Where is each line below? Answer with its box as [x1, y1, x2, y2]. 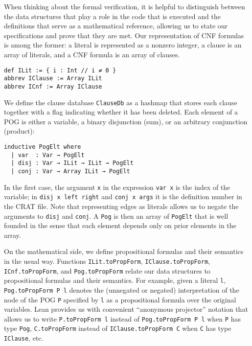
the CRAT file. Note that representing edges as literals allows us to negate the [4, 201, 239, 211]
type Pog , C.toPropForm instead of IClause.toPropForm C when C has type [4, 323, 231, 333]
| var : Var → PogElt [11, 151, 85, 159]
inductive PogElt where [4, 143, 81, 150]
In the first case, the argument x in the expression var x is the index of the [4, 182, 230, 192]
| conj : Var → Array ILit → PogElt [11, 167, 130, 175]
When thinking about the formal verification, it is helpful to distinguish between [4, 1, 245, 11]
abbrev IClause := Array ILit [4, 75, 102, 82]
